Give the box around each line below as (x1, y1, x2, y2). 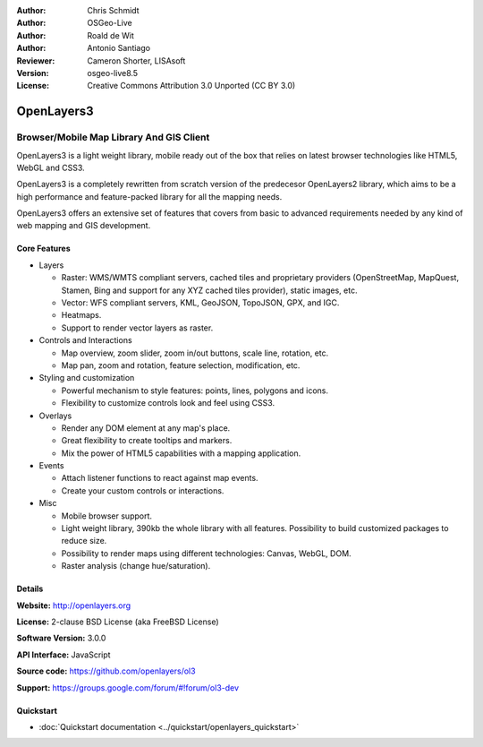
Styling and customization (38, 373, 135, 383)
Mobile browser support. (61, 511, 152, 521)
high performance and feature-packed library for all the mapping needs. (16, 191, 283, 202)
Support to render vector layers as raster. (61, 322, 214, 333)
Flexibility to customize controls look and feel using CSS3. (61, 398, 275, 408)
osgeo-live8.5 (87, 67, 139, 78)
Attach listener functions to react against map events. (61, 473, 258, 484)
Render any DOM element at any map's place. (61, 422, 231, 434)
